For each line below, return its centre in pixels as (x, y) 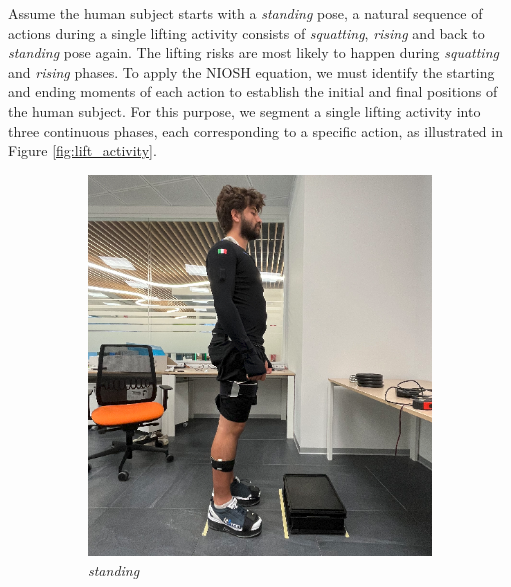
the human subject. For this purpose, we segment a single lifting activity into (244, 110)
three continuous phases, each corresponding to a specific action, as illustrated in (255, 130)
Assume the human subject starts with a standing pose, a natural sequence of (245, 13)
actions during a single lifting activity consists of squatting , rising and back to (246, 32)
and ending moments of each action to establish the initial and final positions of (253, 91)
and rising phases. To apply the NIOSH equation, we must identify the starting (251, 71)
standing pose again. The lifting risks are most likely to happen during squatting (253, 52)
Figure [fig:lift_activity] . (82, 150)
